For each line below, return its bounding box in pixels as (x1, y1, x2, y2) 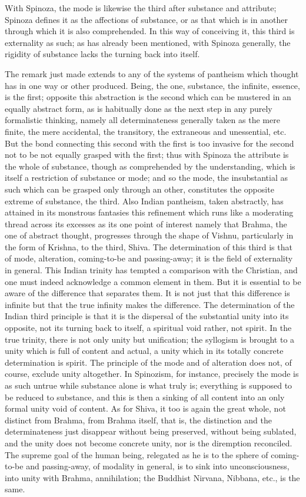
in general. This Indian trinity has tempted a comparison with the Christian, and (5, 264, 298, 276)
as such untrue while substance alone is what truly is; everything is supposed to (5, 379, 292, 391)
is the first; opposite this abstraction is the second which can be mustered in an (5, 91, 291, 103)
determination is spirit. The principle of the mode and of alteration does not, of (5, 356, 292, 368)
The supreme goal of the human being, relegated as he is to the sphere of (5, 448, 268, 460)
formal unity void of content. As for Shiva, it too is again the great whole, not (5, 402, 286, 415)
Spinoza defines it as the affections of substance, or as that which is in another (5, 13, 288, 25)
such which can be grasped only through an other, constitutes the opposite (5, 183, 274, 195)
